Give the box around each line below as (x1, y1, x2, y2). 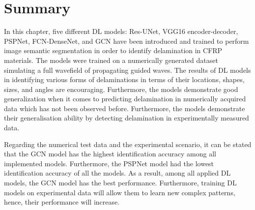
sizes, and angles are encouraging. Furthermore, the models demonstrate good (4, 84, 238, 94)
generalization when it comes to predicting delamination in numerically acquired (4, 93, 246, 104)
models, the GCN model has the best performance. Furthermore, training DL (4, 178, 237, 188)
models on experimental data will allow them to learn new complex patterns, (4, 187, 235, 197)
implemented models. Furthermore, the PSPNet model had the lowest (4, 158, 214, 168)
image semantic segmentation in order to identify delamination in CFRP (4, 45, 223, 56)
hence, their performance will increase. (4, 197, 120, 207)
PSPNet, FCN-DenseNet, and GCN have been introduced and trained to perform (4, 35, 249, 46)
